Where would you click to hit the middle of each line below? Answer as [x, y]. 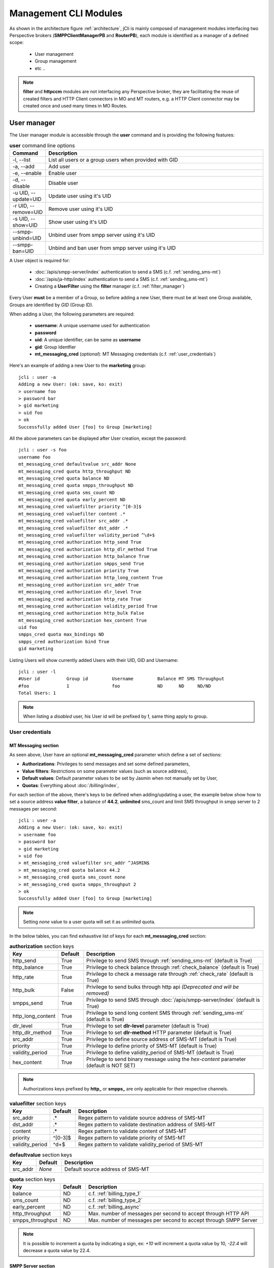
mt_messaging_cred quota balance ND [64, 478]
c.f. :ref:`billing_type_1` [115, 1193]
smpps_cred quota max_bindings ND [61, 635]
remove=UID [28, 212]
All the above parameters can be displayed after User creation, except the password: [98, 438]
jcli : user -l [37, 672]
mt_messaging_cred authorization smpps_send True [81, 563]
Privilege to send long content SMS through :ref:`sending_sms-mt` [165, 1013]
